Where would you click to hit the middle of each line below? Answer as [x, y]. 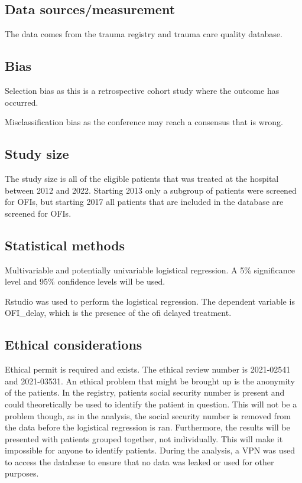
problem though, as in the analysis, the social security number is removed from [148, 415]
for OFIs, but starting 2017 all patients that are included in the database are [144, 202]
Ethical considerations [74, 345]
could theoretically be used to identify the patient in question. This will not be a [151, 404]
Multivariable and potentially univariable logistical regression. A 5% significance [150, 270]
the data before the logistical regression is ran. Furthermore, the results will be [147, 427]
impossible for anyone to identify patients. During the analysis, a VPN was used [150, 450]
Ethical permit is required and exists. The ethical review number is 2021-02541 [148, 369]
